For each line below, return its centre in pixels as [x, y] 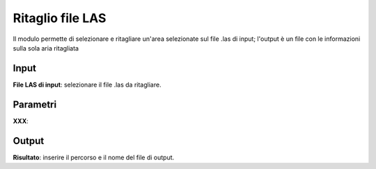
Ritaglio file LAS [60, 18]
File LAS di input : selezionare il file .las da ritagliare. [87, 84]
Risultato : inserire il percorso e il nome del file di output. [94, 157]
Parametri [35, 104]
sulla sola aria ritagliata [46, 48]
